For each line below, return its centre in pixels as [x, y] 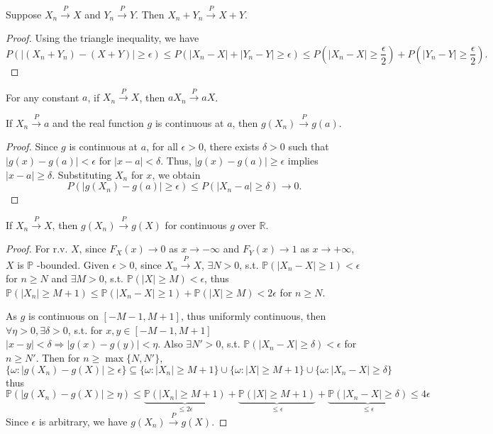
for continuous [196, 224]
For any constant [43, 97]
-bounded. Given [73, 264]
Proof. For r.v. [37, 249]
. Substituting [82, 174]
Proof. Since [32, 146]
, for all [162, 146]
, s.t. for [85, 329]
